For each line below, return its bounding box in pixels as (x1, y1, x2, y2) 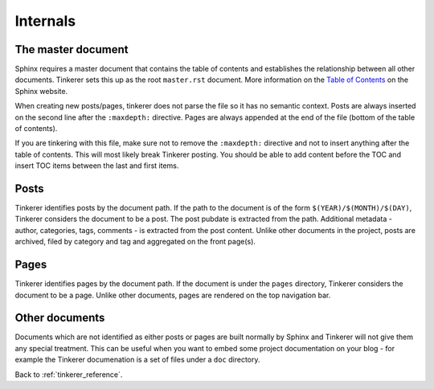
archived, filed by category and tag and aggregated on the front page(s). (14, 237, 256, 247)
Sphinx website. (14, 86, 68, 96)
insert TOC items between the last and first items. (14, 161, 179, 170)
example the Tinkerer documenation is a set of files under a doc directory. (14, 354, 260, 365)
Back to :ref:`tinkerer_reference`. (14, 370, 123, 379)
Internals (14, 12, 76, 30)
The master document (14, 43, 129, 56)
